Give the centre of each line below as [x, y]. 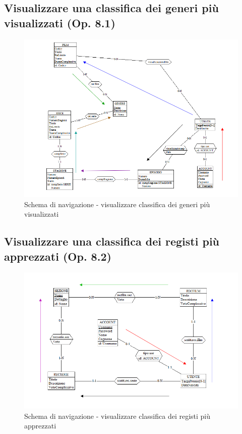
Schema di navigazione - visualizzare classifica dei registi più [117, 416]
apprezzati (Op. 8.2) [58, 256]
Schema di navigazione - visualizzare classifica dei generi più [117, 204]
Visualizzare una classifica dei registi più [112, 241]
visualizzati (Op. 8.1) [60, 22]
